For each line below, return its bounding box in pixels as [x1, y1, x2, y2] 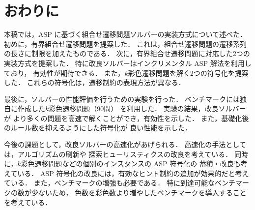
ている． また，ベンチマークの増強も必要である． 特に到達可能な [4, 178, 215, 188]
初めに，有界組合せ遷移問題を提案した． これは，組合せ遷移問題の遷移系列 [4, 38, 247, 49]
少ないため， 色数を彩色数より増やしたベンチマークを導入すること [31, 187, 247, 198]
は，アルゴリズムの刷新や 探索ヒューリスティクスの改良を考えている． [4, 149, 232, 159]
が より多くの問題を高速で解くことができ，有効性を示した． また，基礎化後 [4, 113, 249, 123]
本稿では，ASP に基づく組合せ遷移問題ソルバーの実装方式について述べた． [4, 29, 247, 39]
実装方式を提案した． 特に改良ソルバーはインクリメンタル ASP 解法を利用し [4, 58, 252, 68]
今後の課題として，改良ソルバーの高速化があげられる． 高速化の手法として [4, 139, 246, 150]
